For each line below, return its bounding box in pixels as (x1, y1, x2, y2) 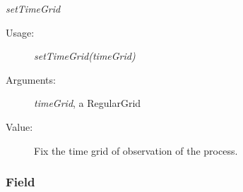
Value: (6, 119, 33, 134)
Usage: (6, 25, 35, 39)
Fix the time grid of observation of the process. (34, 143, 238, 158)
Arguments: (6, 72, 56, 87)
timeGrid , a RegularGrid (34, 96, 141, 110)
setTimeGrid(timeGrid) (34, 49, 136, 63)
